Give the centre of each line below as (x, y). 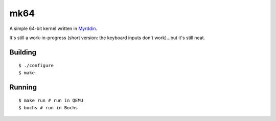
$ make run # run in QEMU (51, 101)
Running (23, 87)
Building (23, 52)
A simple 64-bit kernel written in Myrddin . (53, 28)
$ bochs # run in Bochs (48, 108)
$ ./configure (36, 66)
